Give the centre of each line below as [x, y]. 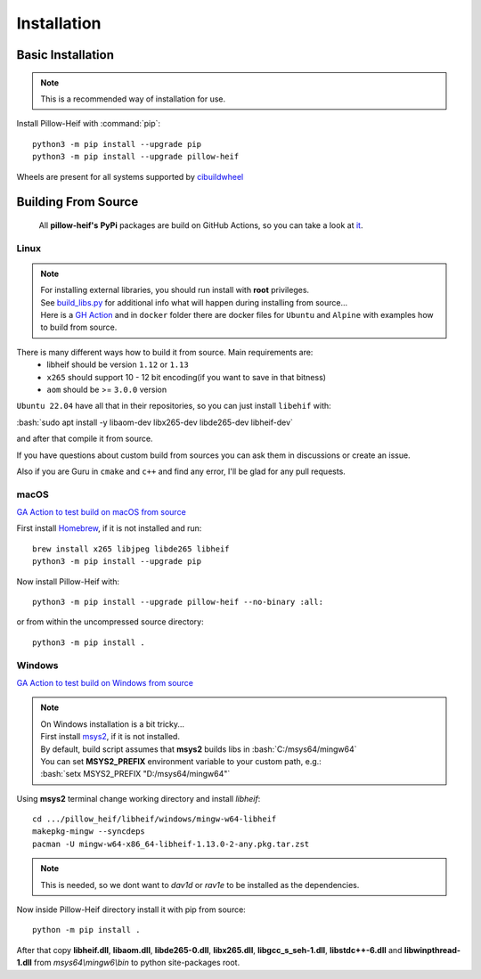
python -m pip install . [86, 930]
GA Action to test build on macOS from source [101, 512]
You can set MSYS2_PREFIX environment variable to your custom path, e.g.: [181, 761]
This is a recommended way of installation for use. [133, 99]
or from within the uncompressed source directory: [110, 622]
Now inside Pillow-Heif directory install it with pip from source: [131, 910]
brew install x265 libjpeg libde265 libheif [131, 549]
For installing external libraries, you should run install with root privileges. [175, 290]
